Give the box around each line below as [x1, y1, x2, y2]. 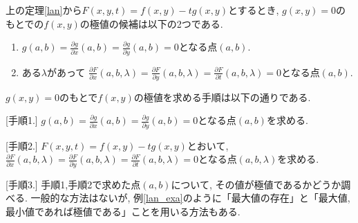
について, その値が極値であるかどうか [171, 177, 341, 191]
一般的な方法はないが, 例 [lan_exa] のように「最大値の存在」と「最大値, [30, 190, 350, 205]
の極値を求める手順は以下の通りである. [133, 89, 311, 104]
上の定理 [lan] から [6, 3, 82, 17]
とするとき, [227, 3, 279, 17]
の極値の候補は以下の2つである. [79, 16, 223, 30]
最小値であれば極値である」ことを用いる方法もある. [6, 204, 241, 218]
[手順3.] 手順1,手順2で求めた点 [6, 177, 141, 191]
